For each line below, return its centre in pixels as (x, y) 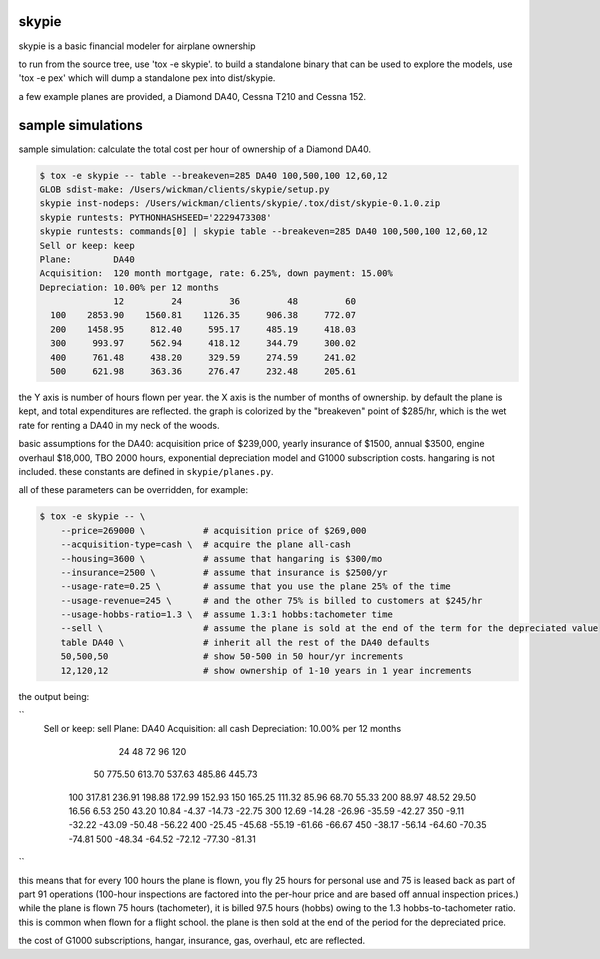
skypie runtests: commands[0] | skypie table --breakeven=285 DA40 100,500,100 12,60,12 (264, 231)
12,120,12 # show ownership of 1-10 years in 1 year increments (266, 670)
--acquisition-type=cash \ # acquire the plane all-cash (205, 544)
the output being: (54, 696)
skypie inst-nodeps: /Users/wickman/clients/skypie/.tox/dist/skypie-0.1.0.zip (240, 203)
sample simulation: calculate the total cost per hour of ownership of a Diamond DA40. (195, 149)
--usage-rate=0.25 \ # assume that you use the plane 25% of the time (256, 586)
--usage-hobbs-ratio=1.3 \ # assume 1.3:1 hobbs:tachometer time (227, 614)
